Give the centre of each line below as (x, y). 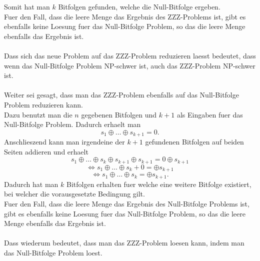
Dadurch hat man (31, 184)
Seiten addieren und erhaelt (46, 151)
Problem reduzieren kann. (43, 104)
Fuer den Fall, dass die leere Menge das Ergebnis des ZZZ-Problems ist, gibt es (125, 16)
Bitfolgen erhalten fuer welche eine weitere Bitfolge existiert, (159, 184)
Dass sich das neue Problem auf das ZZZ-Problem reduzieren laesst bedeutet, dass (130, 55)
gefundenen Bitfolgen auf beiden (194, 142)
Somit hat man (27, 6)
